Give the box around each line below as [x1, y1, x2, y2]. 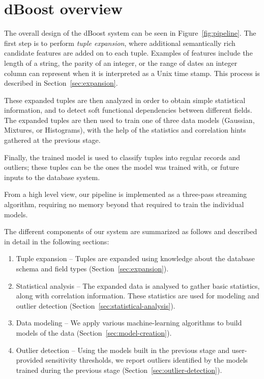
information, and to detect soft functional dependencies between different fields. [4, 105, 252, 115]
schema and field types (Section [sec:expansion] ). [16, 263, 169, 273]
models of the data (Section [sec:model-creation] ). [16, 327, 172, 338]
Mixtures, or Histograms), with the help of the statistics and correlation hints [4, 124, 246, 135]
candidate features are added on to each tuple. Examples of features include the [4, 47, 253, 58]
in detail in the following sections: [4, 236, 109, 246]
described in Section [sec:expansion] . [4, 78, 118, 88]
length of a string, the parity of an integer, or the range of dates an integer [4, 57, 238, 68]
